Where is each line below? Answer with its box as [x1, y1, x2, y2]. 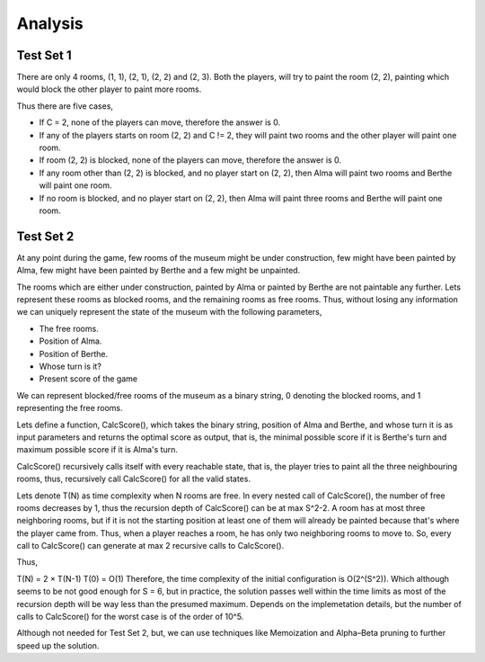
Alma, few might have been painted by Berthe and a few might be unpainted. [16, 265, 301, 276]
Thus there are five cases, [16, 100, 114, 112]
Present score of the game [39, 373, 138, 384]
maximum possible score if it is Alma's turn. [16, 444, 179, 455]
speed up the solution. [16, 640, 100, 651]
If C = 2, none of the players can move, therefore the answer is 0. [39, 117, 281, 128]
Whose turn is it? [39, 361, 102, 371]
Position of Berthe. [39, 348, 108, 359]
